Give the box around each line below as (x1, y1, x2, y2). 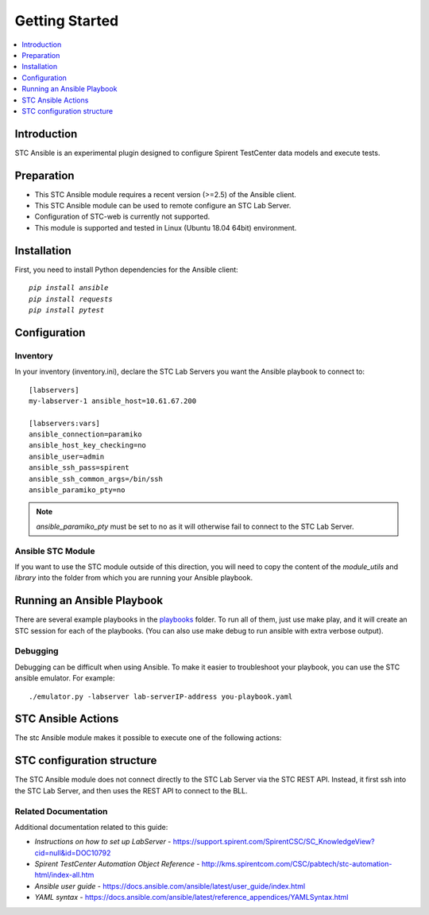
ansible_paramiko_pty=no (29, 486, 126, 494)
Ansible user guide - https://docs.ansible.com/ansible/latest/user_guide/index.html (34, 881, 306, 890)
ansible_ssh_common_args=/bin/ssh (29, 474, 163, 483)
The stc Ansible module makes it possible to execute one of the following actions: (14, 733, 282, 742)
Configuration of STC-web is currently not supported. (34, 211, 211, 222)
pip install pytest (29, 305, 105, 314)
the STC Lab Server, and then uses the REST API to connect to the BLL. (14, 785, 248, 795)
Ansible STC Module (14, 545, 95, 556)
